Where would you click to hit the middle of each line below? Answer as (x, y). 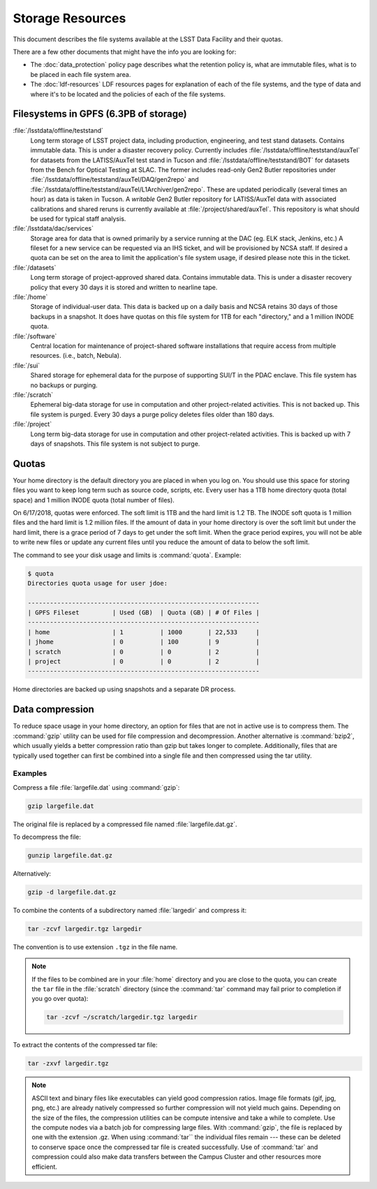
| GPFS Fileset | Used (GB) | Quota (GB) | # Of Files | (143, 613)
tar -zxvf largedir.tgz (68, 1064)
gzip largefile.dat (61, 806)
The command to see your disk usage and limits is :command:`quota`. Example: (127, 555)
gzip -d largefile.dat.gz (72, 892)
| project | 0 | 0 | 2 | (143, 662)
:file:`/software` (35, 336)
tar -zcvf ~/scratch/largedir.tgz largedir (122, 1017)
